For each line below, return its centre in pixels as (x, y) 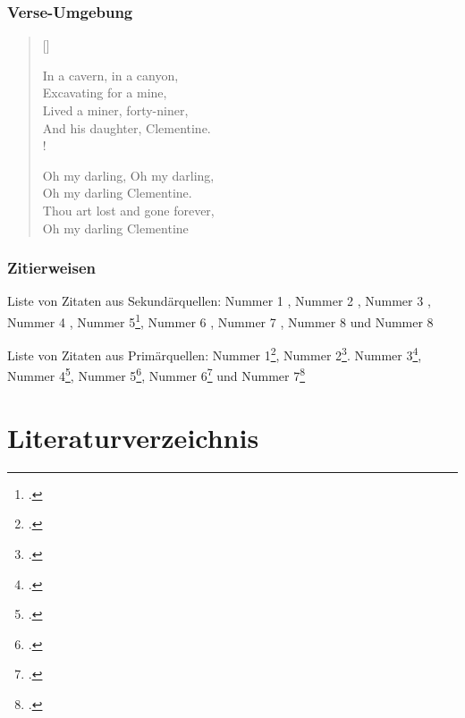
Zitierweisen (52, 268)
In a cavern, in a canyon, (110, 75)
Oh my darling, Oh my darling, (128, 175)
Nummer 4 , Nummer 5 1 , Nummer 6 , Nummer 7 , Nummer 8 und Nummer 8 (220, 320)
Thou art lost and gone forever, (128, 210)
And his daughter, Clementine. (127, 127)
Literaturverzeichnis (133, 437)
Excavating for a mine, (105, 93)
